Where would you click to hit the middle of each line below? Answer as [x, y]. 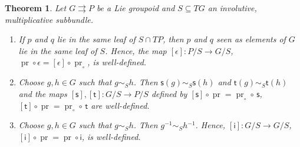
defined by [169, 93]
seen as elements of [251, 39]
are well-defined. [120, 105]
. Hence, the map [136, 50]
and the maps [43, 93]
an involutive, [232, 8]
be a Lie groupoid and [136, 8]
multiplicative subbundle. [49, 19]
